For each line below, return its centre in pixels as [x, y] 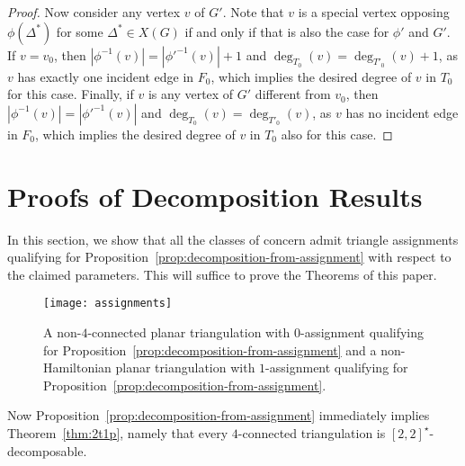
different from [293, 94]
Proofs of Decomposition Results [215, 196]
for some [80, 31]
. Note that [253, 12]
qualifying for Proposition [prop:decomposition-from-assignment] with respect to [229, 257]
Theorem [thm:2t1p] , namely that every [118, 432]
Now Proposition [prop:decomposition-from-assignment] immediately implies [219, 415]
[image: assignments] [108, 304]
